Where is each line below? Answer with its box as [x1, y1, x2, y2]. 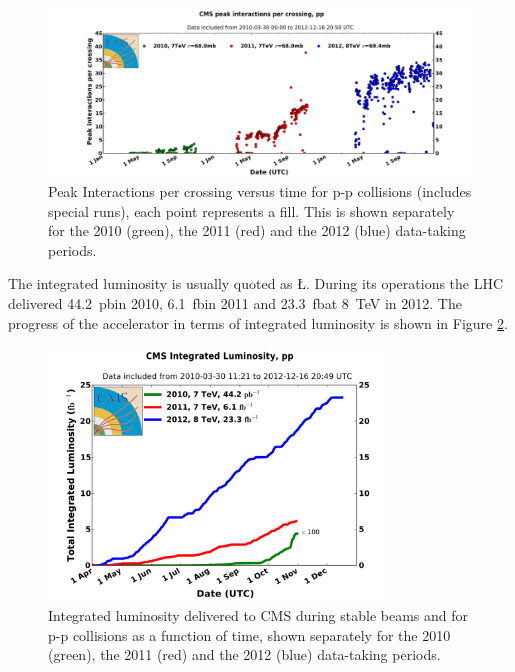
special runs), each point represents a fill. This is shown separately [48, 200, 455, 221]
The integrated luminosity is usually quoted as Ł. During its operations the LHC [8, 273, 504, 294]
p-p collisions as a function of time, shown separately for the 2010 [48, 624, 451, 645]
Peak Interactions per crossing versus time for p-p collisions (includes [48, 180, 472, 201]
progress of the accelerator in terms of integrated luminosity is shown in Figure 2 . [8, 312, 508, 333]
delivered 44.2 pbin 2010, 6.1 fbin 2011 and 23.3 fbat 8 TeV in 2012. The [8, 292, 462, 313]
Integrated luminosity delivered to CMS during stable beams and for [48, 605, 469, 626]
